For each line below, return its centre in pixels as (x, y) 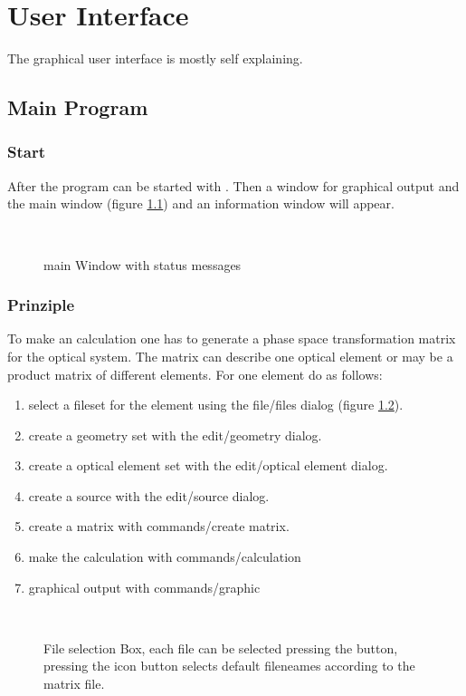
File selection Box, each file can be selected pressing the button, (221, 648)
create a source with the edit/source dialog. (149, 495)
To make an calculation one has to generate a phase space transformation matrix (232, 338)
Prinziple (41, 305)
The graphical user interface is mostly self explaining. (155, 58)
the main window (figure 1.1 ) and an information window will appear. (201, 203)
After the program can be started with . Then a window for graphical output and (233, 185)
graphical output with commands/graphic (144, 587)
